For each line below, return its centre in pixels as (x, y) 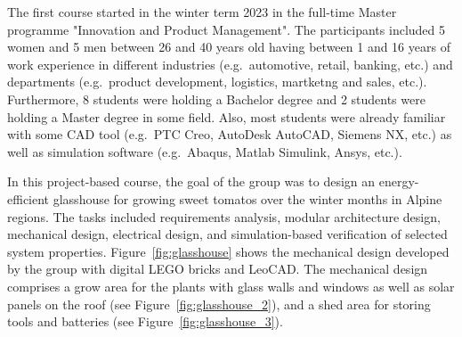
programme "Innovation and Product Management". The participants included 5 (226, 29)
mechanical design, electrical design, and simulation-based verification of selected (227, 234)
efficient (28, 198)
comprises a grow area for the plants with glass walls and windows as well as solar (231, 286)
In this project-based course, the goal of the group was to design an (191, 181)
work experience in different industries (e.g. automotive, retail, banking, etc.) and (230, 64)
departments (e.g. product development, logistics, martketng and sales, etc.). (217, 82)
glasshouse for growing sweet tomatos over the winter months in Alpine (247, 198)
